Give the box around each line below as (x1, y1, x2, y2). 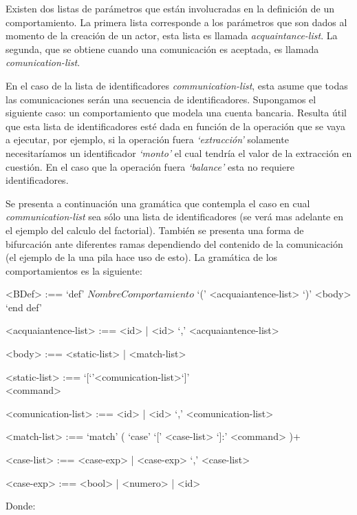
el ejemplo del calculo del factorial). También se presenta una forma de (6, 222, 304, 237)
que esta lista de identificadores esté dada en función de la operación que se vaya (6, 118, 345, 133)
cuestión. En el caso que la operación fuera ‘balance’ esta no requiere (6, 159, 294, 174)
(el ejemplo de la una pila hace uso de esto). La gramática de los (6, 250, 278, 264)
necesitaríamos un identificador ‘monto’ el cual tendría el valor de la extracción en (6, 145, 352, 160)
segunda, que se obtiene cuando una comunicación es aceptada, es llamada (6, 41, 319, 56)
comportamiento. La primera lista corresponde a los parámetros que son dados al (6, 14, 347, 29)
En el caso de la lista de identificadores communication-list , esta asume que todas (6, 78, 348, 92)
